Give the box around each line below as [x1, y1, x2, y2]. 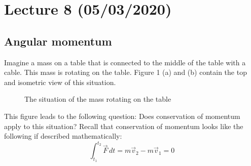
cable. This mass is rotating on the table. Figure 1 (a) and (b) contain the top [4, 67, 247, 77]
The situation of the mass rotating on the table [24, 94, 171, 104]
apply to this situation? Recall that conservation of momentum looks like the [4, 120, 243, 131]
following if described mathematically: [4, 131, 122, 141]
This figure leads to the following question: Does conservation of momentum [4, 110, 240, 121]
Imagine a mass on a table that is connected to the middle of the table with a [4, 57, 246, 67]
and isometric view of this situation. [4, 76, 116, 87]
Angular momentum [4, 33, 112, 49]
